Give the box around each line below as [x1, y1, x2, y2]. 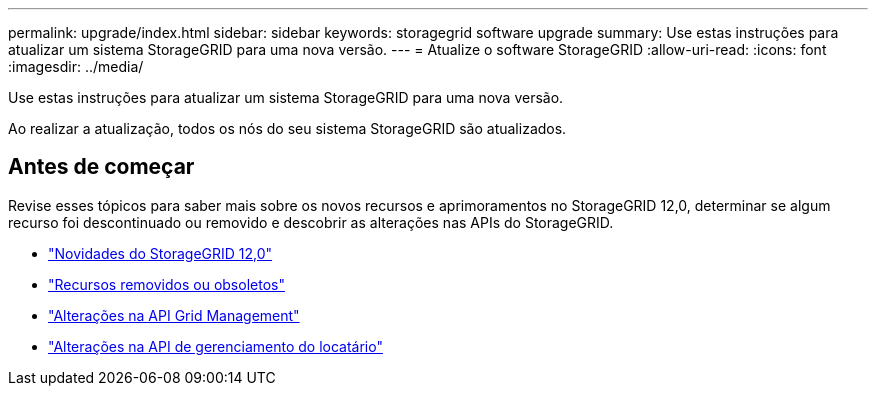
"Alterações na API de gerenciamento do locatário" [48, 337, 383, 355]
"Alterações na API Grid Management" [48, 306, 300, 324]
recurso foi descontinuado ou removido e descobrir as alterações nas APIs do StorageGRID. [8, 213, 614, 231]
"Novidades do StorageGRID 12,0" [48, 244, 273, 262]
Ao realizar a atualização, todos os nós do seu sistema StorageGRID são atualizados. [8, 120, 567, 137]
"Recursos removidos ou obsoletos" [48, 275, 285, 293]
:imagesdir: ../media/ [8, 58, 144, 75]
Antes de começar [8, 154, 195, 180]
